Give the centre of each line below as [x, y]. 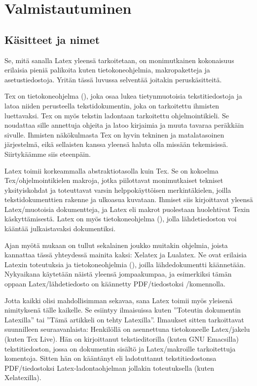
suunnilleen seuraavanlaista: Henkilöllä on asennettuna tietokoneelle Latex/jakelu [127, 329]
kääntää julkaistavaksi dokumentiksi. [60, 228]
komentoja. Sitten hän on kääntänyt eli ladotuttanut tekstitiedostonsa [110, 358]
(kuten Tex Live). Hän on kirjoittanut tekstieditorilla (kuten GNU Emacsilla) [122, 339]
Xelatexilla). [23, 377]
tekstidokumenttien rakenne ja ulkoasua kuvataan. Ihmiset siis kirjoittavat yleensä [129, 199]
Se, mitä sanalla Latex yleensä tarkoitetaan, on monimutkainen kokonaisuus [119, 60]
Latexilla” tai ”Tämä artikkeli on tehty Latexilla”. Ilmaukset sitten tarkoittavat [124, 319]
